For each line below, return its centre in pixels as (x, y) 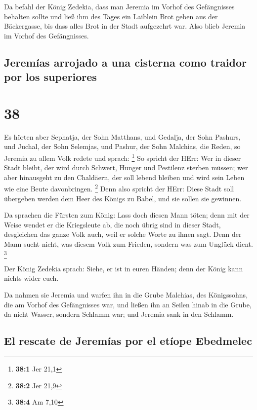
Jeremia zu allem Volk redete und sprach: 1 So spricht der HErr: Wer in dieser (123, 157)
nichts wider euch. (31, 278)
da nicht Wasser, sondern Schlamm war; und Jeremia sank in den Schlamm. (119, 314)
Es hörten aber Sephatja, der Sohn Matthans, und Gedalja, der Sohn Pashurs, (122, 136)
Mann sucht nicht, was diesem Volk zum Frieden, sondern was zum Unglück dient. (128, 243)
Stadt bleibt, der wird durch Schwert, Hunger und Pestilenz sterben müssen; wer (126, 168)
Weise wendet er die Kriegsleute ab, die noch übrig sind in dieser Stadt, (112, 224)
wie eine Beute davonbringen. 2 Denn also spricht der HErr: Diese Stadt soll (119, 188)
